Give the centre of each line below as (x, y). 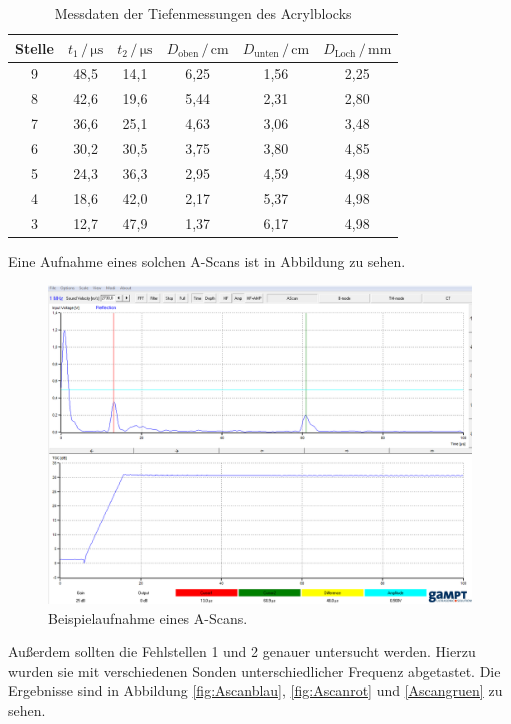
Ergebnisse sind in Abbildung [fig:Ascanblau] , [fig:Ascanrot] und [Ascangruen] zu (255, 690)
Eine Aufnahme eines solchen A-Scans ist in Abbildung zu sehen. (207, 260)
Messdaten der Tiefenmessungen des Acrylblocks (203, 13)
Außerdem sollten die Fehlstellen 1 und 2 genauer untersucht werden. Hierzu (242, 651)
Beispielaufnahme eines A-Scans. (148, 617)
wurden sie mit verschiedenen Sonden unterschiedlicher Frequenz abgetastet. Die (254, 670)
